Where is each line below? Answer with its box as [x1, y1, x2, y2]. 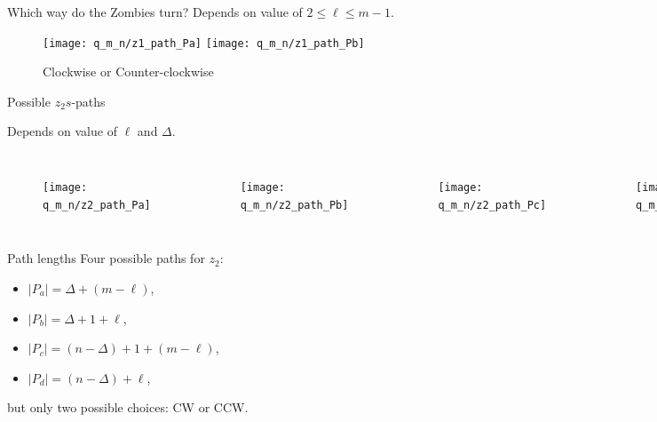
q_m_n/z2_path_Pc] [438, 198, 547, 211]
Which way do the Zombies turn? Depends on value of [7, 3, 303, 20]
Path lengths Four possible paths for [7, 249, 205, 267]
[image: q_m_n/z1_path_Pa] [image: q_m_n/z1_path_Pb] [43, 36, 365, 50]
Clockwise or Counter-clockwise [43, 62, 214, 81]
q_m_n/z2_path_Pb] [240, 198, 349, 211]
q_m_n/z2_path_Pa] [43, 198, 151, 211]
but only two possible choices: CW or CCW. [7, 398, 249, 417]
